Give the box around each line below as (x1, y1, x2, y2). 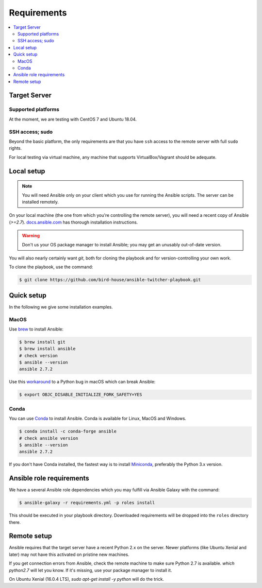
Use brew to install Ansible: (9, 326, 64, 332)
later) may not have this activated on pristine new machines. (9, 552, 130, 557)
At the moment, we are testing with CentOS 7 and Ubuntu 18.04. (9, 116, 137, 122)
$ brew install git (19, 339, 65, 345)
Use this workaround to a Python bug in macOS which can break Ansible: (9, 379, 156, 385)
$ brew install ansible (19, 346, 76, 352)
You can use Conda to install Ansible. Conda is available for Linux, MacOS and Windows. (9, 415, 186, 421)
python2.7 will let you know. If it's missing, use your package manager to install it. (9, 567, 172, 573)
